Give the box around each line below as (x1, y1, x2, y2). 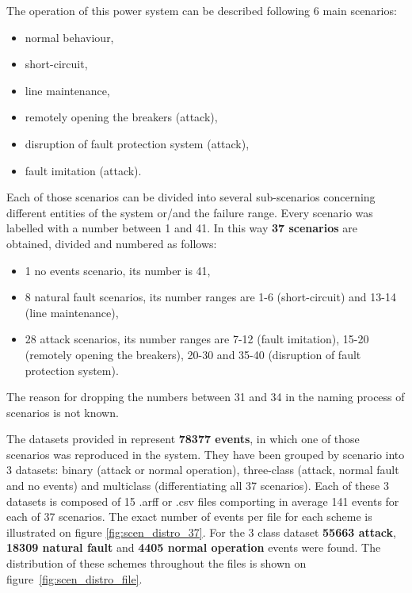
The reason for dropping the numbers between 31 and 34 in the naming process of (6, 388, 405, 405)
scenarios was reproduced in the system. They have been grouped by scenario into (6, 446, 405, 462)
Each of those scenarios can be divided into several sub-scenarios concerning (6, 189, 376, 205)
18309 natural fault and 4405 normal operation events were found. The (6, 539, 381, 556)
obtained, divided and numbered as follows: (6, 235, 217, 251)
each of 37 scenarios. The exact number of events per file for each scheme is (6, 508, 372, 525)
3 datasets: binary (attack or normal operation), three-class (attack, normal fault (6, 461, 399, 478)
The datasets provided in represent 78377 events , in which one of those (6, 430, 360, 447)
